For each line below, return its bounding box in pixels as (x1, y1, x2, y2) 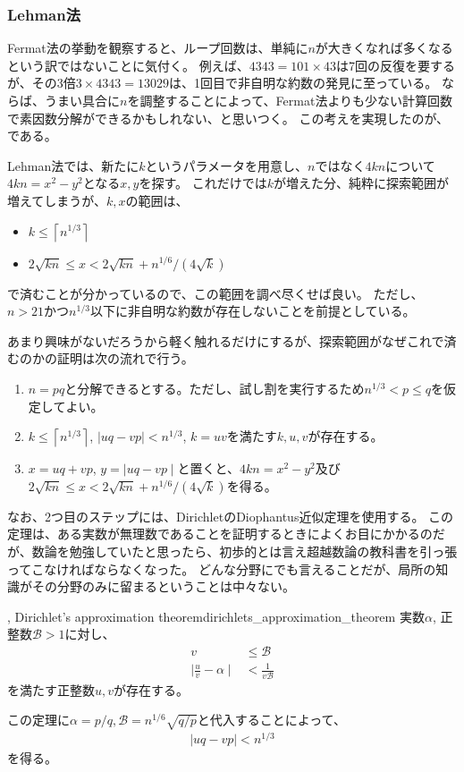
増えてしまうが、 (7, 191, 107, 209)
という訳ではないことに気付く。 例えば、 (7, 55, 249, 74)
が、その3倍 (7, 73, 76, 92)
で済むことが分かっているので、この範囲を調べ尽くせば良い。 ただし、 (7, 284, 424, 302)
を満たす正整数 (7, 680, 95, 699)
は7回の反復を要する (335, 55, 455, 74)
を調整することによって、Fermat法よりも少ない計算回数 (127, 91, 453, 109)
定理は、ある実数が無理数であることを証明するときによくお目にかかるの (7, 524, 433, 543)
